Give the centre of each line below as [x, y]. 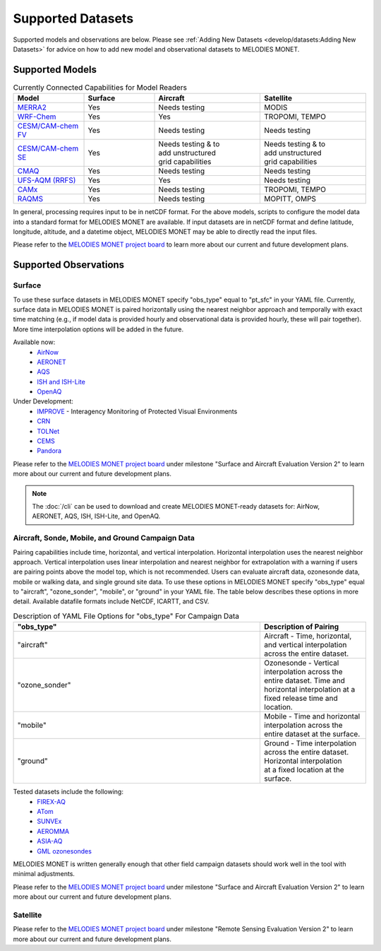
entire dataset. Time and [304, 680]
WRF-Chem [37, 117]
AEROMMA [53, 831]
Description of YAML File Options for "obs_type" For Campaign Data [126, 616]
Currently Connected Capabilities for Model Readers [100, 88]
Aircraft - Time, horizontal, [308, 636]
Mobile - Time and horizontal [312, 716]
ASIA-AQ [50, 841]
